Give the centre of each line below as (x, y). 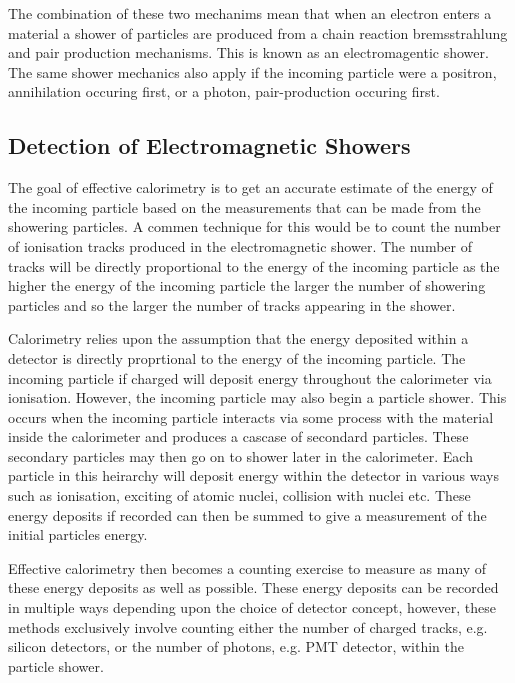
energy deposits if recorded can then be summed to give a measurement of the (247, 514)
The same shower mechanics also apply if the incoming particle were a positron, (252, 71)
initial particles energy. (78, 534)
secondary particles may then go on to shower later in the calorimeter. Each (240, 455)
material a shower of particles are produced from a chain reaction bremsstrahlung (258, 32)
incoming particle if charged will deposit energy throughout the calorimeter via (250, 377)
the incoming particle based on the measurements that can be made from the (244, 206)
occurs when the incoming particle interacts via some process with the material (251, 416)
